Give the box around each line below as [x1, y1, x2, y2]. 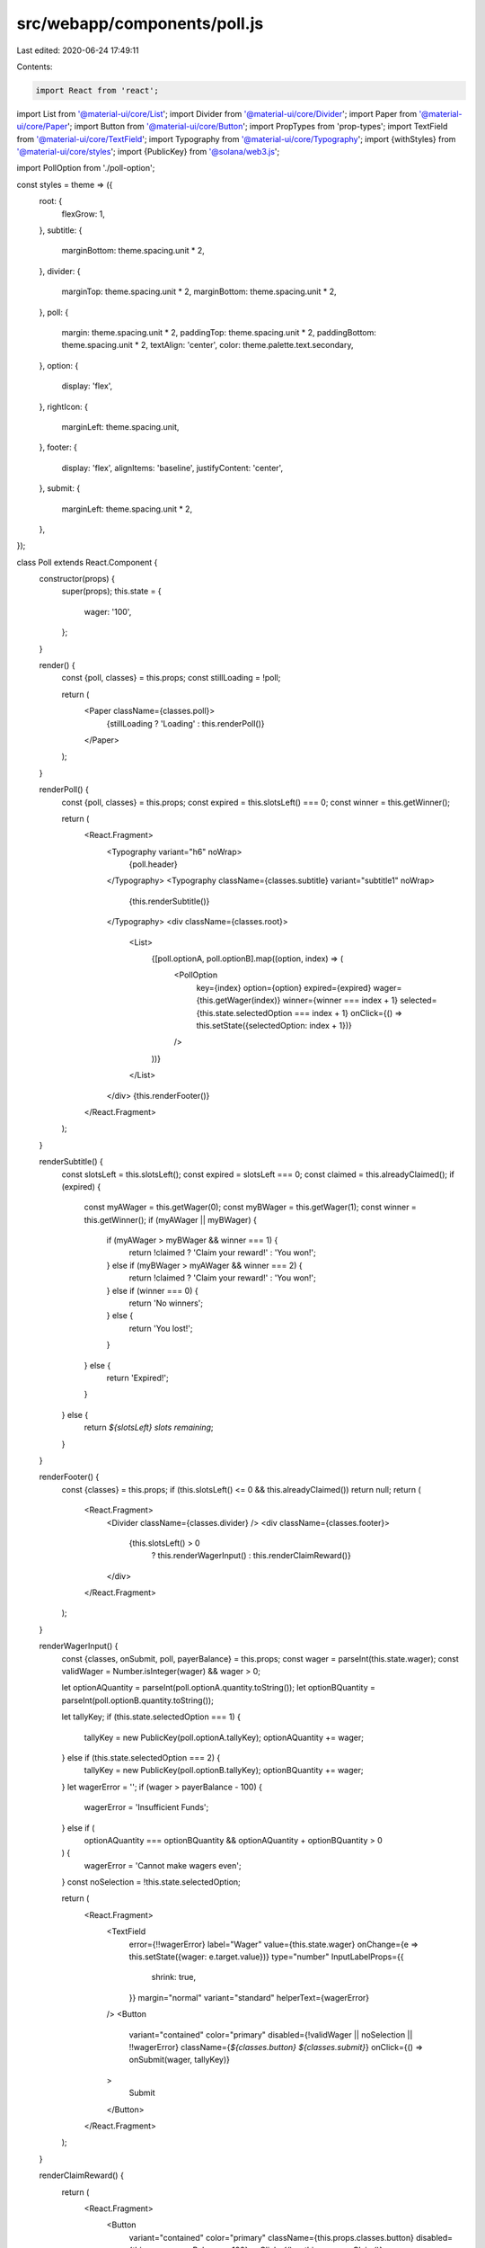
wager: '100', [84, 606, 132, 617]
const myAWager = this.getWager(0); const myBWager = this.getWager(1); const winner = [84, 1201, 417, 1213]
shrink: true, [151, 1972, 197, 1983]
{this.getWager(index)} [196, 995, 281, 1006]
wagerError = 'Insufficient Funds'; [84, 1802, 209, 1813]
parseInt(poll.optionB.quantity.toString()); [61, 1695, 215, 1706]
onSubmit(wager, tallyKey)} [128, 2055, 231, 2065]
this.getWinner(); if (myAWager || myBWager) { [84, 1214, 258, 1225]
